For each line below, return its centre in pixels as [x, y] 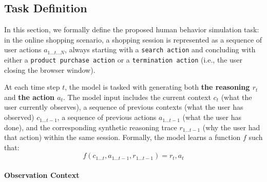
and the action [29, 97]
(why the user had [231, 127]
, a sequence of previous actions [107, 117]
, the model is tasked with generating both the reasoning [157, 87]
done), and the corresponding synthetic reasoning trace [91, 127]
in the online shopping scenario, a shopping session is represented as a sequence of [133, 39]
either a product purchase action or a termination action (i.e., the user [123, 60]
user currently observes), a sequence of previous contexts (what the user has [124, 107]
